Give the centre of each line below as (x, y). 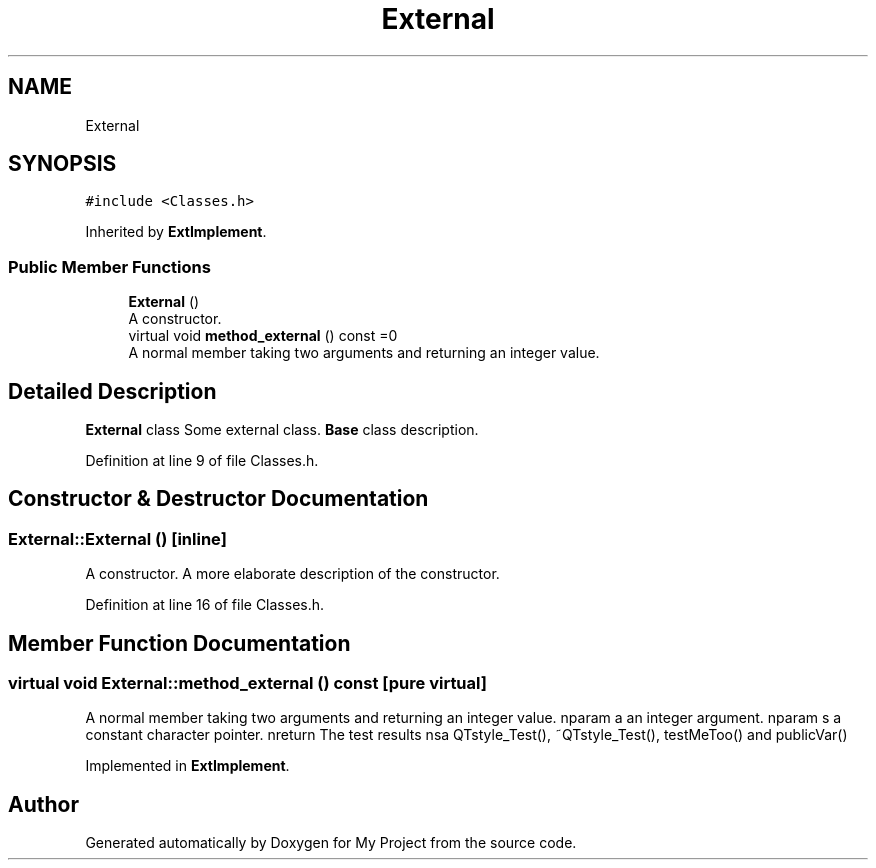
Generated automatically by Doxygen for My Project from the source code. (331, 843)
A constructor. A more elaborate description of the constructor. (292, 574)
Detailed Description (112, 391)
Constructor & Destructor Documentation (218, 499)
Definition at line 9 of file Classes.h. (202, 461)
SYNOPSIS (62, 164)
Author (43, 804)
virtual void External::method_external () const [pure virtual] (247, 683)
